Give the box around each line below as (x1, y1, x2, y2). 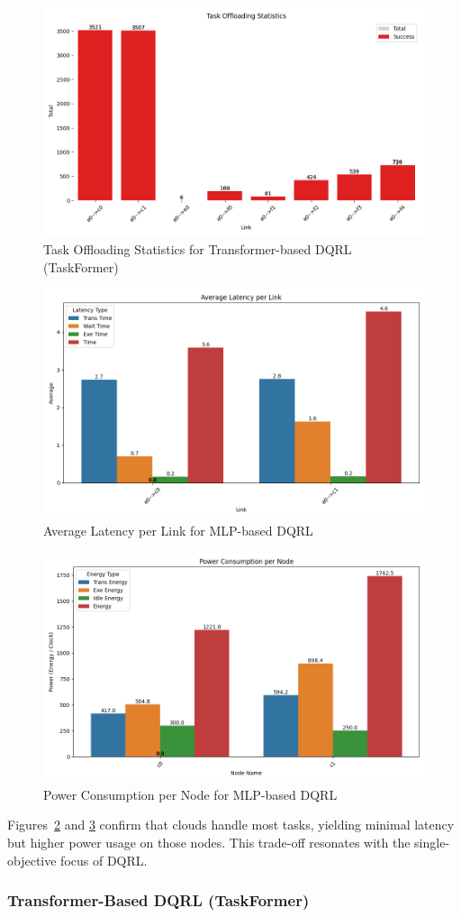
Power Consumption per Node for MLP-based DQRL (43, 784, 338, 803)
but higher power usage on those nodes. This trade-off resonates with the (7, 832, 411, 851)
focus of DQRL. (60, 850, 148, 869)
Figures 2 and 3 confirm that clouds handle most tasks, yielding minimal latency (7, 815, 455, 834)
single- (414, 832, 450, 851)
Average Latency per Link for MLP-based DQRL (43, 521, 313, 540)
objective (7, 850, 57, 869)
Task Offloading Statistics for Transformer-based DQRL (43, 239, 352, 258)
